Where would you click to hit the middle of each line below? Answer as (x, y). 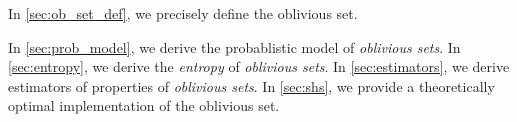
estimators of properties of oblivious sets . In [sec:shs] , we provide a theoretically (251, 85)
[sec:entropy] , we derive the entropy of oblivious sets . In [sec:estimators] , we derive (259, 66)
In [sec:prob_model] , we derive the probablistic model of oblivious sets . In (234, 46)
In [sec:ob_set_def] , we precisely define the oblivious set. (183, 13)
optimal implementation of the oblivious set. (144, 105)
